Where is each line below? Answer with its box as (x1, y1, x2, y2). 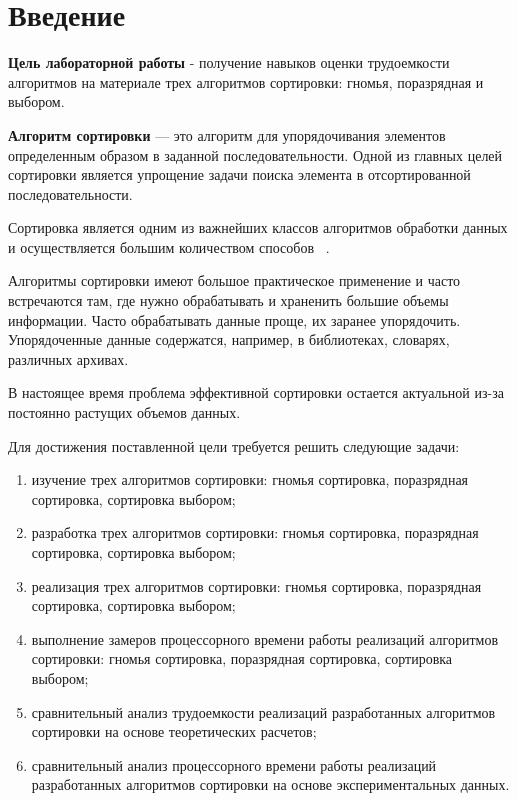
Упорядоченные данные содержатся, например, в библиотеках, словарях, (8, 329, 450, 350)
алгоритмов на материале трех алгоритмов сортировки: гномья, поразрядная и (8, 71, 484, 92)
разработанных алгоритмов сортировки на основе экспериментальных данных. (31, 774, 510, 795)
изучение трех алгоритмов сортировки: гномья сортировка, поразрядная (31, 469, 469, 490)
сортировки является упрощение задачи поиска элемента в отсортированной (8, 164, 471, 185)
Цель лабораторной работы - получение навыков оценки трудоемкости (8, 52, 450, 73)
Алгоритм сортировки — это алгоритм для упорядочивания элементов (8, 124, 446, 145)
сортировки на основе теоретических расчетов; (31, 721, 317, 742)
